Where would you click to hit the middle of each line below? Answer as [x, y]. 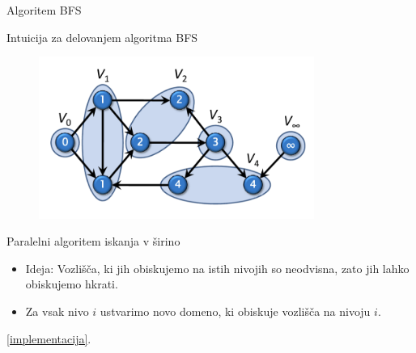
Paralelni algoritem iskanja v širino [93, 241]
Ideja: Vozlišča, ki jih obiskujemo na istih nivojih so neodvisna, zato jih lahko [217, 268]
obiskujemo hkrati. [72, 284]
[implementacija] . [49, 338]
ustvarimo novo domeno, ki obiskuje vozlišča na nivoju [235, 311]
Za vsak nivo [57, 311]
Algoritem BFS [44, 10]
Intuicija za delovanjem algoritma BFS [102, 37]
